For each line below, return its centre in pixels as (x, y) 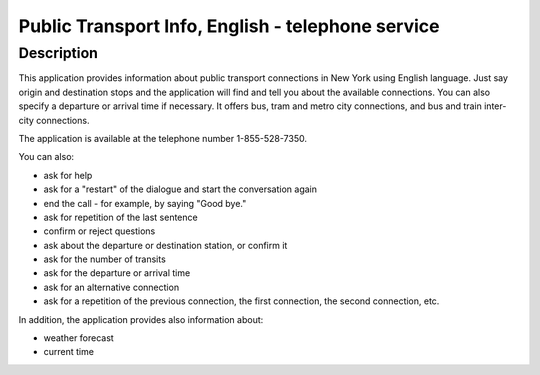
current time (69, 352)
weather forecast (78, 338)
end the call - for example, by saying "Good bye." (145, 203)
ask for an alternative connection (111, 287)
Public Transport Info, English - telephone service (229, 26)
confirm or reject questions (99, 231)
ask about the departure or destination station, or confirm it (165, 245)
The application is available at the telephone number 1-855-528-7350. (163, 138)
